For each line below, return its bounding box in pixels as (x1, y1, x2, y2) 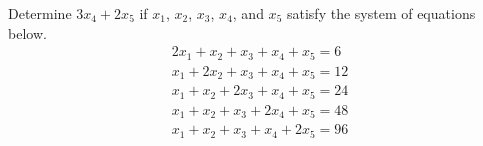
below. (8, 22, 47, 43)
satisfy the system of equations (286, 3, 476, 23)
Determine (8, 3, 72, 23)
